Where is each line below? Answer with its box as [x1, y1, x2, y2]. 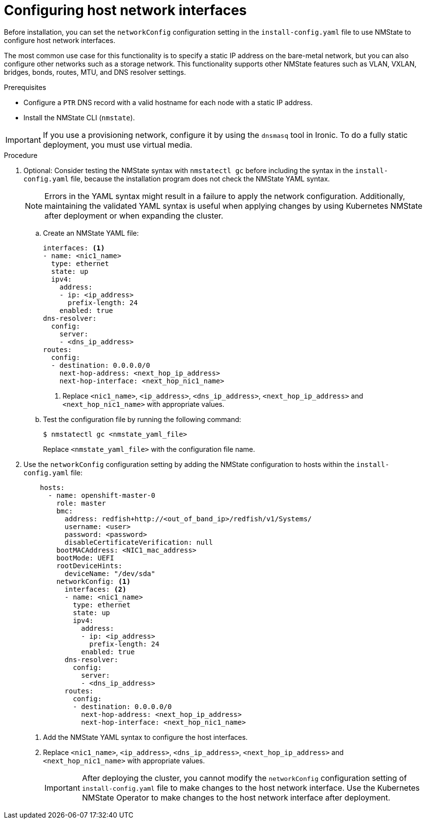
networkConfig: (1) [56, 577, 131, 585]
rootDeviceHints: [56, 561, 123, 570]
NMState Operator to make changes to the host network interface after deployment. [82, 792, 390, 802]
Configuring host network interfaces [4, 2, 247, 19]
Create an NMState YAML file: [43, 228, 139, 237]
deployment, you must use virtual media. [43, 139, 192, 150]
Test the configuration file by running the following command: [43, 415, 241, 423]
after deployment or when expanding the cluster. [44, 210, 223, 221]
